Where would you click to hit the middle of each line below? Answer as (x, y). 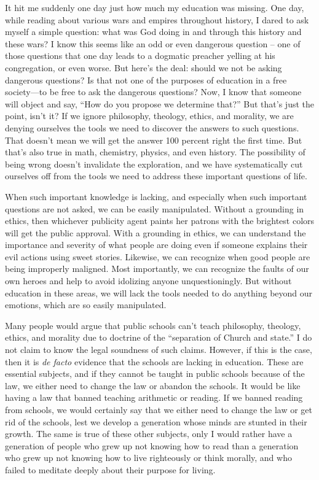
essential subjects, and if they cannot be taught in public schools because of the (155, 374)
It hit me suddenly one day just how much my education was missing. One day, (155, 7)
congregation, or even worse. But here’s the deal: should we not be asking (144, 67)
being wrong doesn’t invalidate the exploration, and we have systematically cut (154, 164)
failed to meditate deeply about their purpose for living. (110, 469)
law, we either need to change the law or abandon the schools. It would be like (153, 385)
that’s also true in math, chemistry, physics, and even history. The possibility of (155, 152)
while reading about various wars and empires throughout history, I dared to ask (157, 19)
